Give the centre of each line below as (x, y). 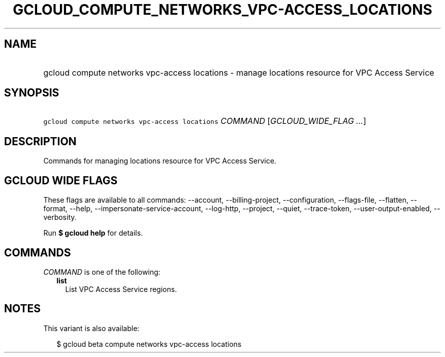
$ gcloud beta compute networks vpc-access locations (149, 344)
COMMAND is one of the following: (102, 272)
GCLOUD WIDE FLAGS (61, 180)
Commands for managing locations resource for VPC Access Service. (160, 161)
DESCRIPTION (40, 141)
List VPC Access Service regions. (121, 289)
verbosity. (60, 217)
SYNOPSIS (32, 93)
